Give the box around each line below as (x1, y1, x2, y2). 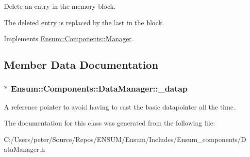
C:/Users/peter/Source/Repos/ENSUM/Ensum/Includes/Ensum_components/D (4, 134, 247, 144)
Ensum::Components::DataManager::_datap (11, 82, 188, 94)
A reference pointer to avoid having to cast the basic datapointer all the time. (4, 101, 235, 111)
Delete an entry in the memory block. (4, 1, 116, 11)
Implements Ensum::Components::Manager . (4, 33, 133, 44)
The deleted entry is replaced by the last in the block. (4, 17, 164, 27)
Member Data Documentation (4, 57, 159, 72)
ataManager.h (4, 143, 45, 154)
